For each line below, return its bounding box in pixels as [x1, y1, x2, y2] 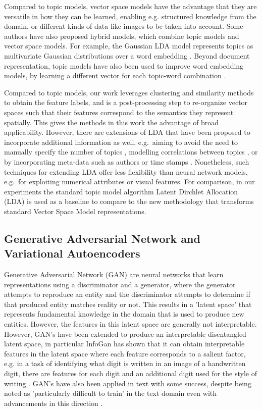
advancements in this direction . [4, 397, 103, 408]
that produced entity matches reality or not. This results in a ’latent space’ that [4, 298, 252, 309]
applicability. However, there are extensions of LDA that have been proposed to [4, 127, 250, 137]
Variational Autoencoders [4, 245, 140, 261]
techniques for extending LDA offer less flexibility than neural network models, [4, 166, 248, 177]
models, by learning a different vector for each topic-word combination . [4, 70, 226, 81]
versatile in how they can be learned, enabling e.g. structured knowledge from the [4, 11, 256, 21]
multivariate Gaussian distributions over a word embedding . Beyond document [4, 50, 250, 61]
